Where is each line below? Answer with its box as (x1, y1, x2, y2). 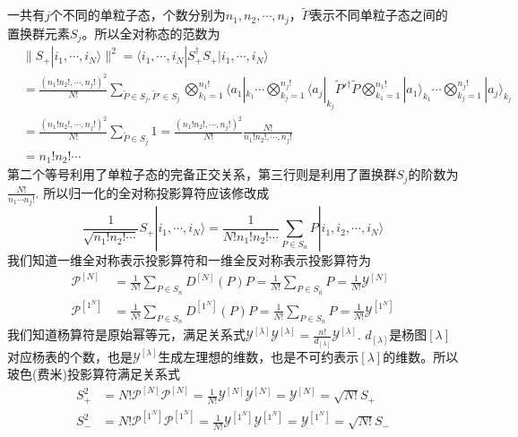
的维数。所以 (383, 347, 459, 365)
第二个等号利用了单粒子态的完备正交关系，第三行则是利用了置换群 (7, 165, 396, 184)
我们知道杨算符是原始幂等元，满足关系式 (7, 325, 246, 344)
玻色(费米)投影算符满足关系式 (7, 364, 180, 383)
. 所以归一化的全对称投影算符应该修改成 (35, 183, 270, 201)
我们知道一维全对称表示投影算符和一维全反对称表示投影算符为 (7, 251, 371, 270)
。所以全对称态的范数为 (82, 23, 220, 42)
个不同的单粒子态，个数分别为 (49, 5, 226, 24)
